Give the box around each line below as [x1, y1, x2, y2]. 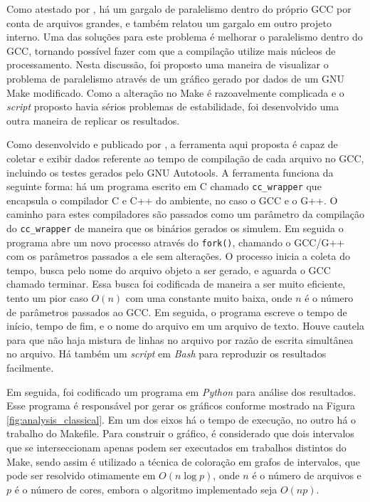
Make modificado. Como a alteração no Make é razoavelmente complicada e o [6, 85, 344, 100]
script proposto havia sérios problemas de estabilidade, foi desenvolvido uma [6, 99, 339, 114]
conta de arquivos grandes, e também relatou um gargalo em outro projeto [6, 15, 332, 30]
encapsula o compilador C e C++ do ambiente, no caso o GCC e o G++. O [6, 192, 338, 207]
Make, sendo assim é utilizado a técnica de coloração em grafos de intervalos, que [6, 454, 361, 469]
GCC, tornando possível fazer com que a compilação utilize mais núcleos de [6, 43, 336, 58]
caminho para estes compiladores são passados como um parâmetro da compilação [6, 206, 365, 221]
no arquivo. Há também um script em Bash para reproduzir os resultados [6, 346, 327, 361]
